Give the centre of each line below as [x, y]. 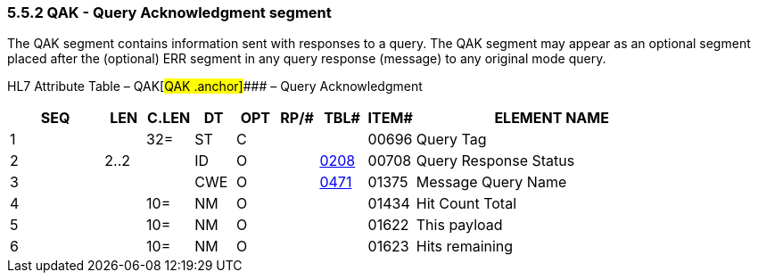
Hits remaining [465, 247]
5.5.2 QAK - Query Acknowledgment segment [169, 12]
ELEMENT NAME [552, 118]
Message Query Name [491, 182]
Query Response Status [495, 161]
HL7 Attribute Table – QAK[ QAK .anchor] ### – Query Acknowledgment [215, 86]
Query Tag [451, 140]
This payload [459, 225]
